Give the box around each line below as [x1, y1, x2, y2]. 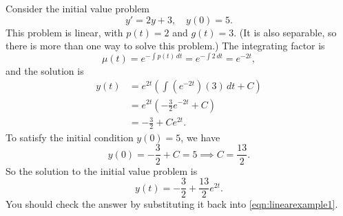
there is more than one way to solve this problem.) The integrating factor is [6, 38, 325, 53]
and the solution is [6, 63, 84, 77]
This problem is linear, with [6, 25, 123, 39]
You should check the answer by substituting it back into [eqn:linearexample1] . [6, 197, 338, 211]
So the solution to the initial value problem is [6, 163, 198, 178]
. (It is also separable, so [233, 25, 337, 39]
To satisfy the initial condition [6, 130, 134, 144]
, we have [180, 130, 220, 144]
